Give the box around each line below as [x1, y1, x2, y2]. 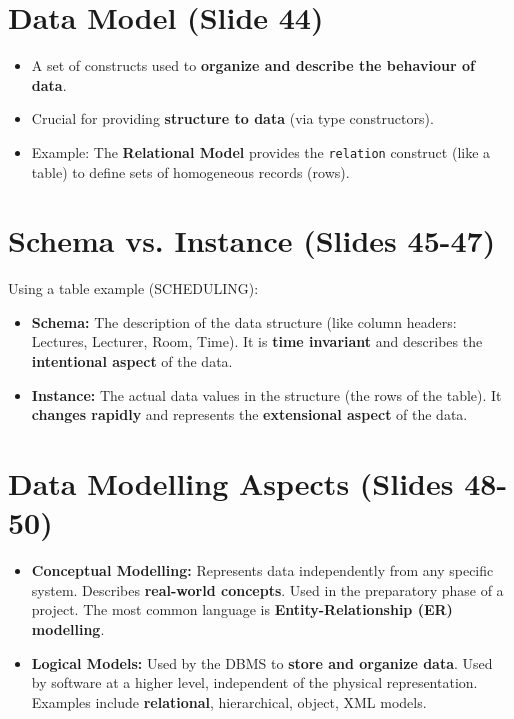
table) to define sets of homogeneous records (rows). [31, 161, 350, 182]
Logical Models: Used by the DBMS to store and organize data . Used [31, 652, 493, 673]
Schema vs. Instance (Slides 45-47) [8, 220, 496, 261]
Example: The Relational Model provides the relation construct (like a [31, 141, 491, 162]
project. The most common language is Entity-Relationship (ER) [31, 599, 453, 620]
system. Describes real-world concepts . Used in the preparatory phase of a [31, 579, 504, 600]
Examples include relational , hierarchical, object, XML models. [31, 691, 427, 712]
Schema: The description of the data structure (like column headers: [31, 311, 457, 332]
